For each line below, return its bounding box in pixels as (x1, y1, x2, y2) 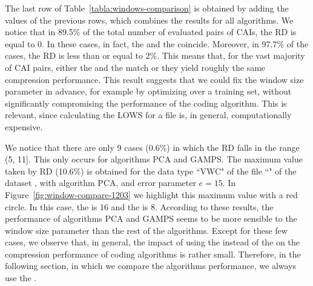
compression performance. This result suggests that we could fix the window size (5, 73, 304, 85)
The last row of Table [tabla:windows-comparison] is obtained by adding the (5, 2, 289, 14)
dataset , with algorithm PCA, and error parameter (5, 176, 196, 189)
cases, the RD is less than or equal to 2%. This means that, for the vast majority (5, 49, 305, 62)
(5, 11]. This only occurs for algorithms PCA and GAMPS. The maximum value (5, 153, 303, 165)
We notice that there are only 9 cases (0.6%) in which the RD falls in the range (5, 141, 300, 153)
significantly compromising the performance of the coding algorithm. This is (5, 96, 287, 109)
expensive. (5, 120, 43, 133)
